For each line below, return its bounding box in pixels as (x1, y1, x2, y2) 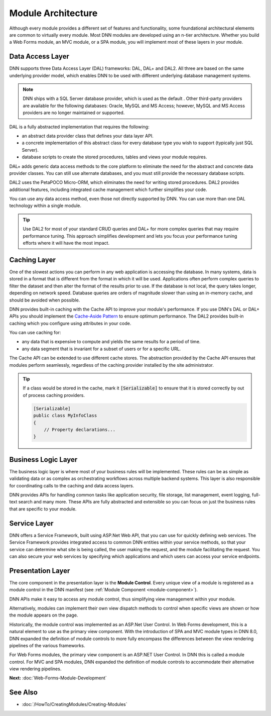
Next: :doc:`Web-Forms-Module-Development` (9, 675, 107, 681)
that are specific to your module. (9, 505, 77, 512)
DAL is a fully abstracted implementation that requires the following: (9, 124, 150, 130)
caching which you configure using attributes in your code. (9, 320, 131, 326)
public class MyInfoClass (33, 413, 97, 419)
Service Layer (9, 519, 54, 528)
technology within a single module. (9, 202, 82, 209)
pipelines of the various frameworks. (9, 642, 85, 648)
